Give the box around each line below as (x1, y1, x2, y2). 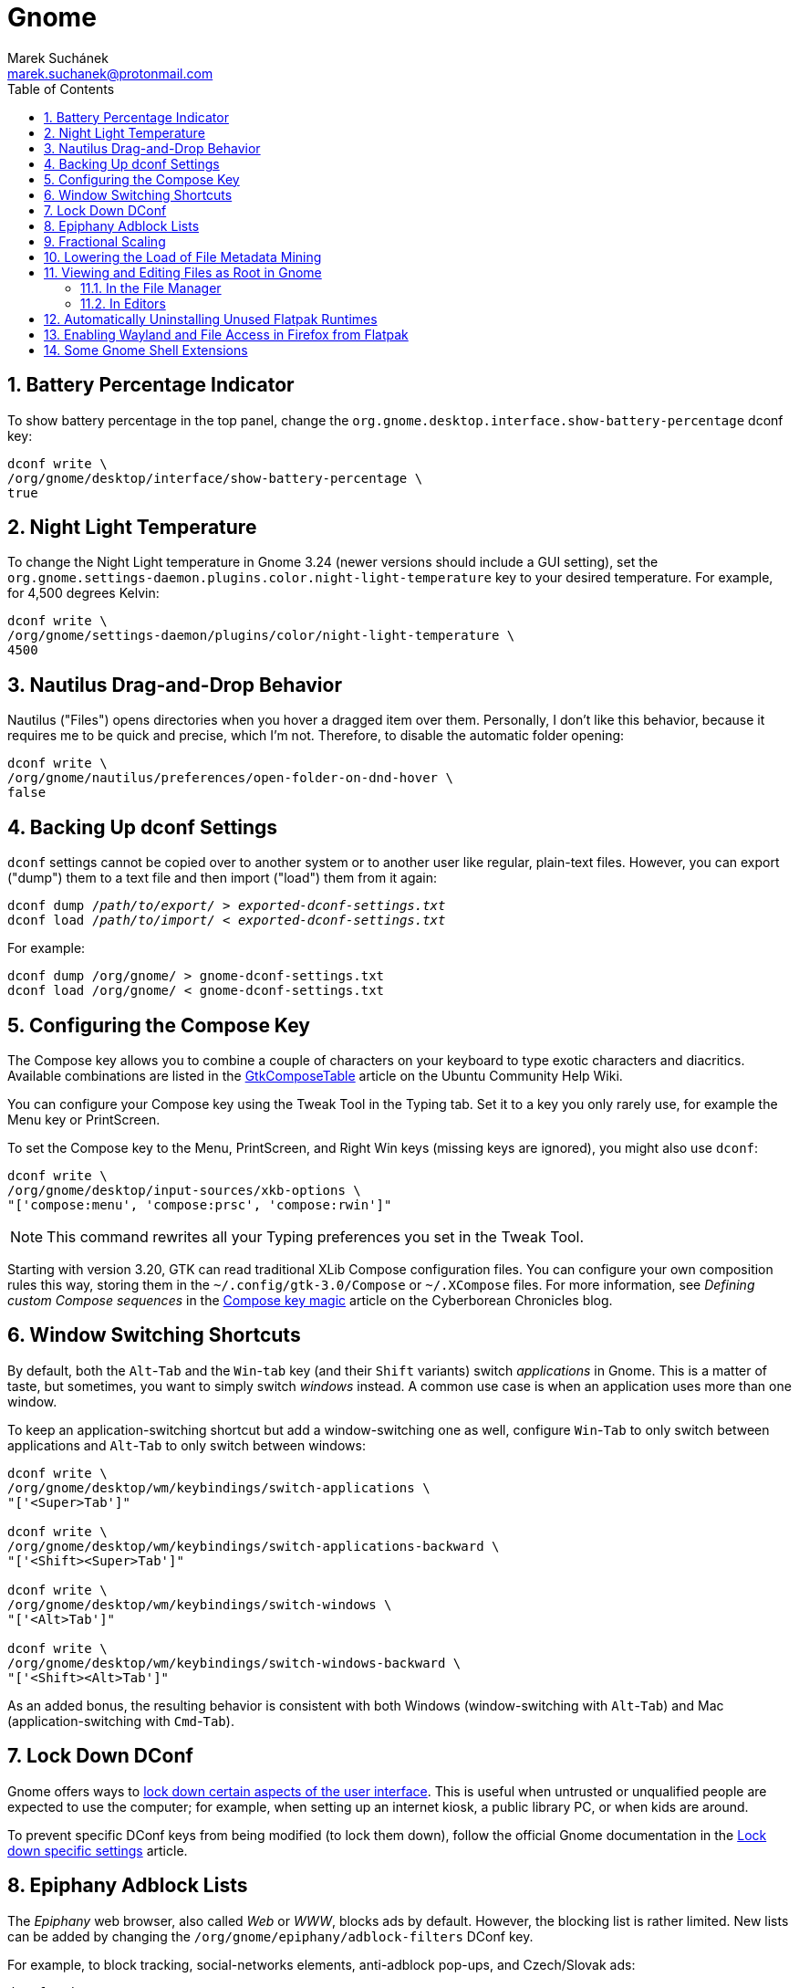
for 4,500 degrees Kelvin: (7, 585, 160, 602)
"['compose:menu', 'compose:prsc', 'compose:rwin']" (7, 1197, 392, 1212)
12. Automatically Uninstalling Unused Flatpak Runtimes (44, 310, 378, 327)
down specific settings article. (7, 1842, 188, 1858)
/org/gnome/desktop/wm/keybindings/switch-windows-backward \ (7, 1655, 462, 1670)
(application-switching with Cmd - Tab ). (7, 1712, 234, 1729)
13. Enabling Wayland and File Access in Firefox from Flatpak (44, 326, 409, 342)
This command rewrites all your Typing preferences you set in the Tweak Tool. (47, 1227, 585, 1246)
